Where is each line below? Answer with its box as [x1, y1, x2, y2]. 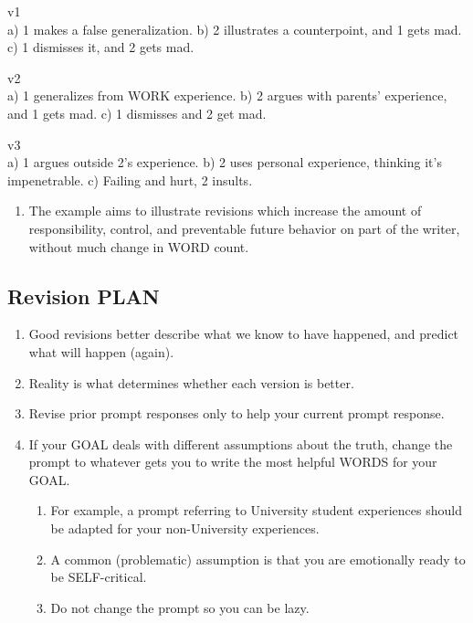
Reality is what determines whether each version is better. [28, 373, 354, 392]
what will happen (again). [28, 342, 174, 361]
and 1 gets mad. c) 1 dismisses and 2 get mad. [7, 103, 267, 122]
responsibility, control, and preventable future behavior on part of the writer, [28, 218, 460, 238]
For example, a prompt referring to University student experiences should [50, 501, 462, 520]
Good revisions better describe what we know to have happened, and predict [28, 324, 459, 343]
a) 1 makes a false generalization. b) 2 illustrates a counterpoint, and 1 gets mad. [7, 19, 462, 38]
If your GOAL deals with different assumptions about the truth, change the [28, 434, 453, 453]
